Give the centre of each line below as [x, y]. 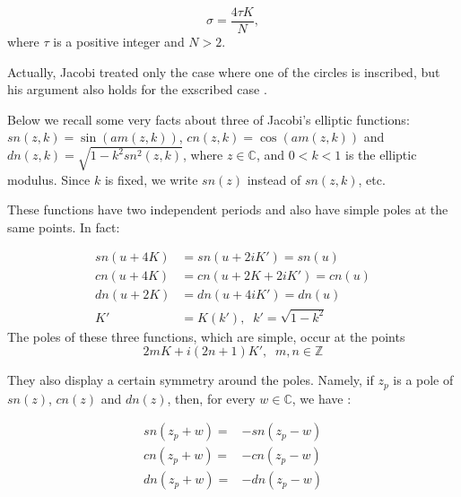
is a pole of [423, 380]
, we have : [322, 398]
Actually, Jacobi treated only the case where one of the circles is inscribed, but [224, 71]
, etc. [372, 179]
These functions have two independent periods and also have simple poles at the [228, 209]
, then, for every [211, 398]
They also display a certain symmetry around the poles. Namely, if [191, 380]
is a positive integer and [119, 42]
